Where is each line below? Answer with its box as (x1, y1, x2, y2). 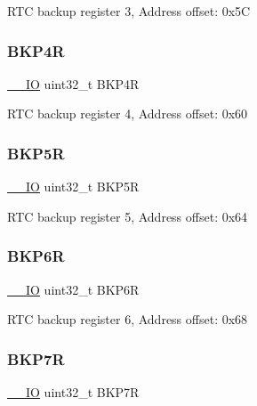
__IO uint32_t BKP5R (7, 177, 140, 196)
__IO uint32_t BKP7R (7, 383, 140, 402)
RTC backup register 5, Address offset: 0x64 (7, 207, 248, 225)
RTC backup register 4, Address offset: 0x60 (7, 104, 248, 123)
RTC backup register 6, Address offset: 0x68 (7, 310, 248, 329)
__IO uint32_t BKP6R (7, 280, 140, 298)
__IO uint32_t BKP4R (7, 74, 140, 93)
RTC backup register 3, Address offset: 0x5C (7, 2, 251, 20)
